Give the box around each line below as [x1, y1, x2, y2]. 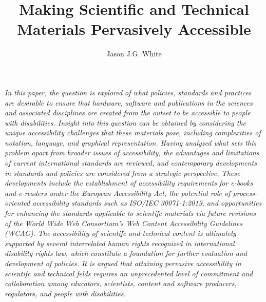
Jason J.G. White [106, 48, 162, 59]
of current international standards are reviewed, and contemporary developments [5, 157, 257, 168]
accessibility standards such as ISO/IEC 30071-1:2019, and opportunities [32, 197, 262, 208]
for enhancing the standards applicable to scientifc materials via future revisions [5, 208, 256, 218]
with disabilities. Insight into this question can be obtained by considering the [5, 117, 246, 128]
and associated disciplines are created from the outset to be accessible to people [5, 107, 251, 118]
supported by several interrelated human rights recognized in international [5, 237, 235, 248]
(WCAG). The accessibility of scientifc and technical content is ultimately [5, 228, 236, 238]
